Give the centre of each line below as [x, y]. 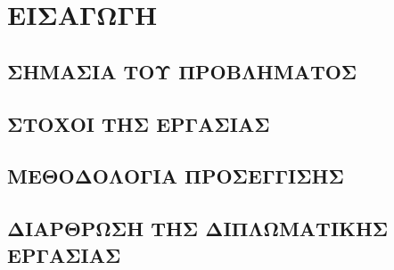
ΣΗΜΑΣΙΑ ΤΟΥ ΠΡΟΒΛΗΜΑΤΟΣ [182, 71]
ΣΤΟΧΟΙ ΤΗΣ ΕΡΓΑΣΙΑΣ [139, 123]
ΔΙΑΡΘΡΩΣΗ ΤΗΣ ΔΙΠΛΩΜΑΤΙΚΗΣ [198, 229]
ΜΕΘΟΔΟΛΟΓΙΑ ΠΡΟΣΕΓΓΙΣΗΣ [176, 176]
